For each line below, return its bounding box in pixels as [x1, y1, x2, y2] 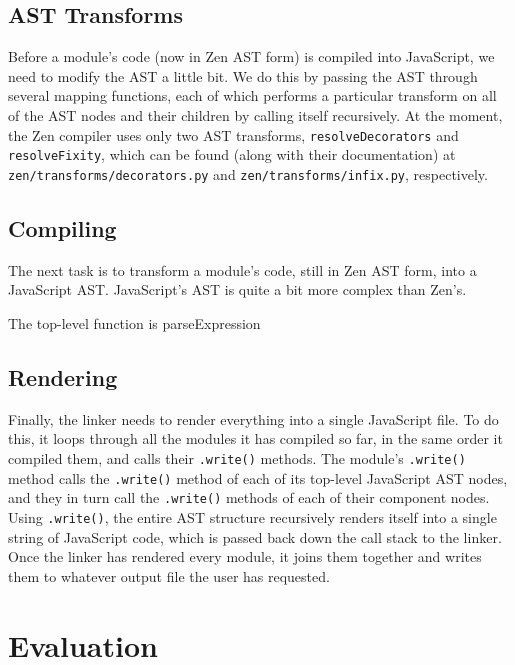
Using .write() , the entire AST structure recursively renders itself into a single [8, 506, 497, 527]
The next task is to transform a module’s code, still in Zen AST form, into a [8, 259, 477, 280]
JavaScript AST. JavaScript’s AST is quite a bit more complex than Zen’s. [8, 279, 467, 300]
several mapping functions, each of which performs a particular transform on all [8, 85, 497, 106]
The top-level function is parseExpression [8, 312, 261, 333]
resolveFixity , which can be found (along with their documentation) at [8, 144, 456, 165]
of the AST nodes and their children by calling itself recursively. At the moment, [8, 104, 503, 125]
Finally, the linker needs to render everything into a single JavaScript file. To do [8, 408, 499, 429]
